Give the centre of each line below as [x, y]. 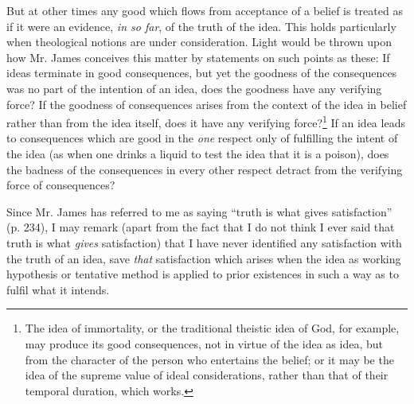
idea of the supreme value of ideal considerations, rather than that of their [207, 375]
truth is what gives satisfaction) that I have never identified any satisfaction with [204, 242]
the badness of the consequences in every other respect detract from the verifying [205, 169]
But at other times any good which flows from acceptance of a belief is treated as [205, 10]
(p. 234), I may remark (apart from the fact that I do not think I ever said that [201, 227]
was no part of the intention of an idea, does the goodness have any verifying [194, 88]
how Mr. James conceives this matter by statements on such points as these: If [198, 57]
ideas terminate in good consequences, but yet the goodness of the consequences [202, 73]
